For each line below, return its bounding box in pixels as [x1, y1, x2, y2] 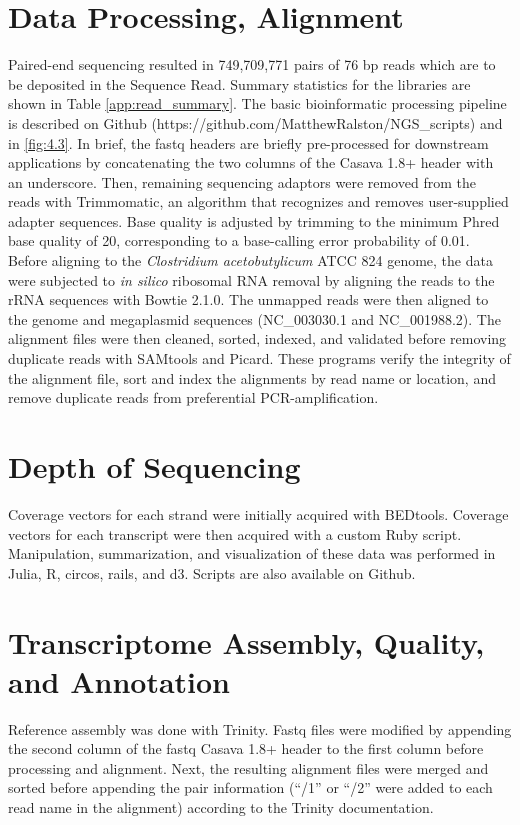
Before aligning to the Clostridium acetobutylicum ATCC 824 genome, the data [8, 250, 493, 271]
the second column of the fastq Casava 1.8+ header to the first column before [8, 738, 484, 759]
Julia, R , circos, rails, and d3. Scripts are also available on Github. [8, 562, 416, 583]
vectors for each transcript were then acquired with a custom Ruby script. [8, 523, 462, 544]
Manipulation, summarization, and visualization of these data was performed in [8, 543, 496, 564]
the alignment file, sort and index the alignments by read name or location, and [8, 367, 496, 388]
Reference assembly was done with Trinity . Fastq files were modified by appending [8, 718, 512, 739]
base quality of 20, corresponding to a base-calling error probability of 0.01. [8, 230, 470, 251]
